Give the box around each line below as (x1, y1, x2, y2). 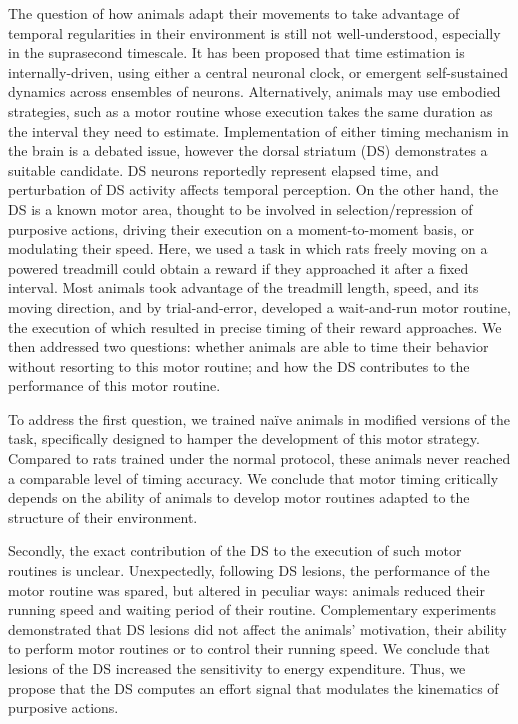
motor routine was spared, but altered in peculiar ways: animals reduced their (8, 579, 485, 600)
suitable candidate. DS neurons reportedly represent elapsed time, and (8, 159, 439, 180)
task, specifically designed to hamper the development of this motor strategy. (8, 428, 480, 449)
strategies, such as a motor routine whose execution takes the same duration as (8, 100, 493, 121)
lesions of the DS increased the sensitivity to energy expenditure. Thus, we (8, 658, 466, 678)
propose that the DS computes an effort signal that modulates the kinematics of (8, 677, 499, 698)
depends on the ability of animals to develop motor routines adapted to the (8, 487, 470, 508)
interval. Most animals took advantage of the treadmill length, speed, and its (8, 277, 479, 298)
